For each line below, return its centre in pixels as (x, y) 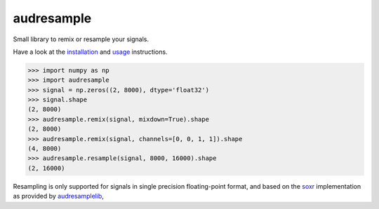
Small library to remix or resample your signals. (81, 39)
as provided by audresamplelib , (59, 196)
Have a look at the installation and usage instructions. (90, 52)
